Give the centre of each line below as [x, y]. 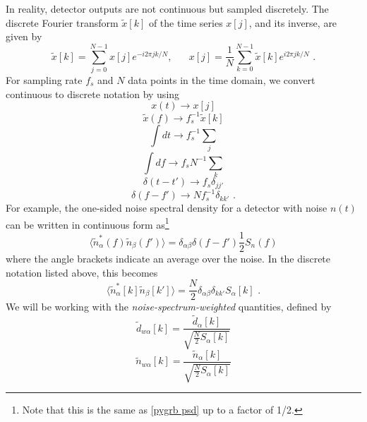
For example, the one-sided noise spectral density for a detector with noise [167, 208]
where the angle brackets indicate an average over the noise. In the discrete [168, 259]
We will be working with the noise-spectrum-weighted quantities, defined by [169, 307]
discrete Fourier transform [62, 22]
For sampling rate [44, 79]
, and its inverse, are [293, 22]
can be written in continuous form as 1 [88, 223]
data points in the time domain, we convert [222, 79]
